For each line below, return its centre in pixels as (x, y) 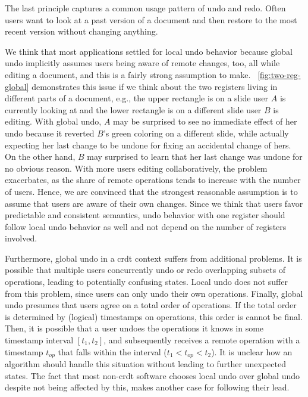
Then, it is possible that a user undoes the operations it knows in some (134, 328)
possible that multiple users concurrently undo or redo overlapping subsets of (145, 270)
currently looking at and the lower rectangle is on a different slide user (133, 109)
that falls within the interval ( (112, 351)
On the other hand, (40, 156)
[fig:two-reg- (279, 74)
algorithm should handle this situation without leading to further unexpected (145, 364)
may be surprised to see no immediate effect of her (205, 121)
